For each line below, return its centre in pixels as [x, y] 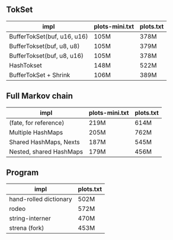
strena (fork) [27, 228]
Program [23, 173]
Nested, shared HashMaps [46, 152]
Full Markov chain [39, 96]
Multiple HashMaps [36, 132]
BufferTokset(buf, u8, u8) [44, 46]
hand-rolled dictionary [41, 199]
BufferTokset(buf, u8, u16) [47, 56]
